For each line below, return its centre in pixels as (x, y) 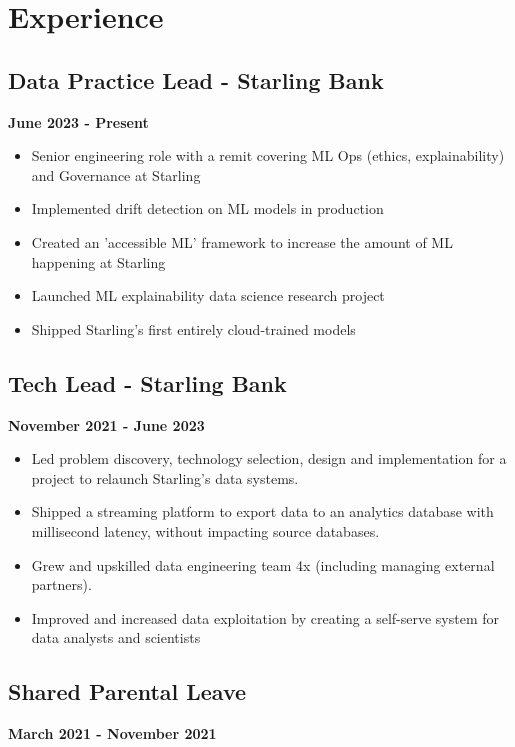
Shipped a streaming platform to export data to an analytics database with (262, 511)
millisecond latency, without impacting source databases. (205, 530)
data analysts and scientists (116, 637)
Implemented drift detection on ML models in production (207, 208)
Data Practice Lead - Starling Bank (196, 79)
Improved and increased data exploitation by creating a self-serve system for (265, 617)
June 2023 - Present (78, 121)
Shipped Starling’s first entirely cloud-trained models (193, 328)
